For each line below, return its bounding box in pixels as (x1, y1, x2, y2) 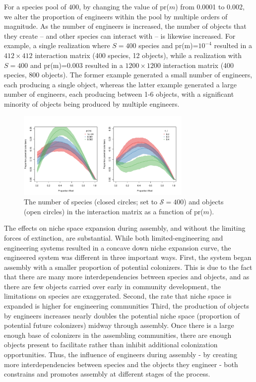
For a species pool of (4, 1, 66, 11)
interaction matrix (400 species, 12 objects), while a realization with (35, 50, 242, 60)
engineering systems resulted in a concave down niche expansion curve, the (4, 242, 231, 253)
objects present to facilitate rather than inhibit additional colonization (4, 339, 218, 350)
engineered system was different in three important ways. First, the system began (4, 252, 252, 262)
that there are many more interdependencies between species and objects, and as (4, 271, 250, 282)
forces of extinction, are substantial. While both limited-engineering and (4, 232, 223, 243)
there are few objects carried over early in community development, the (4, 281, 221, 291)
